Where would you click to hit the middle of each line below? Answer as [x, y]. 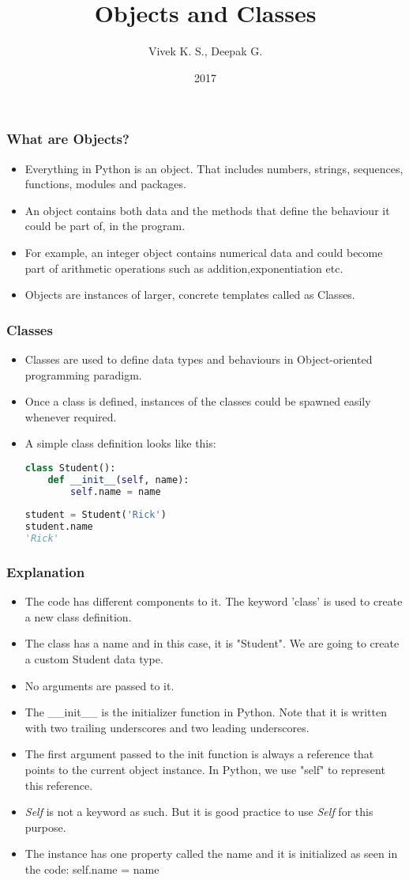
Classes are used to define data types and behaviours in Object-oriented [199, 359]
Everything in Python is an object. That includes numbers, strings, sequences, [214, 168]
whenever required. [71, 416]
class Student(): [70, 468]
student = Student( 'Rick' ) [96, 515]
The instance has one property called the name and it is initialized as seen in [211, 854]
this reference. [59, 785]
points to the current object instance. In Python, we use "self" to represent [205, 770]
